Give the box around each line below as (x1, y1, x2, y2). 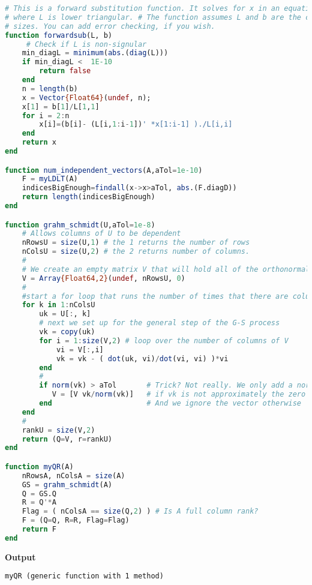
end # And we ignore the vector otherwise (39, 399, 301, 408)
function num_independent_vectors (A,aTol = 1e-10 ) (5, 166, 203, 175)
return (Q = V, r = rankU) (22, 434, 113, 443)
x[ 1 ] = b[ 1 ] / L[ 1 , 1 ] (22, 102, 100, 111)
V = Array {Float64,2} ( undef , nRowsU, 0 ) (22, 274, 185, 283)
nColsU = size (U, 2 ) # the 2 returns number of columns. (22, 247, 250, 256)
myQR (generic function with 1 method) (5, 572, 164, 581)
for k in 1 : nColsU (22, 301, 95, 310)
